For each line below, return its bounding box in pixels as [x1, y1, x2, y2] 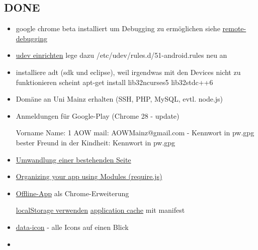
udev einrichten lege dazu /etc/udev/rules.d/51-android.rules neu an [16, 50, 227, 60]
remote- [222, 23, 246, 34]
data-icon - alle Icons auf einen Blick [16, 221, 129, 232]
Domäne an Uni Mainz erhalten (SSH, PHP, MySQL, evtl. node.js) [16, 94, 223, 104]
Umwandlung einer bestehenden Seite [16, 154, 131, 164]
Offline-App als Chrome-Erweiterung [16, 188, 129, 198]
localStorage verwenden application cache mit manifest [16, 205, 185, 215]
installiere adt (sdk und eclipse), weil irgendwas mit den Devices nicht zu [16, 66, 241, 77]
